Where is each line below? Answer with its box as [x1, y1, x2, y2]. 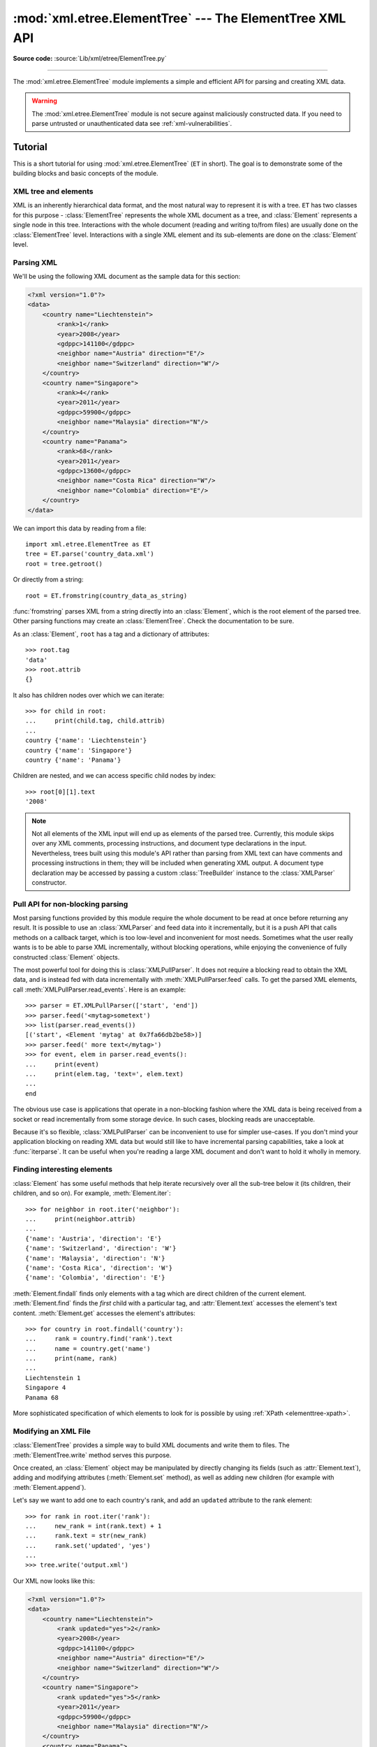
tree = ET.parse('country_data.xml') [25, 550, 155, 558]
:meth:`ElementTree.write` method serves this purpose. [13, 1451, 172, 1459]
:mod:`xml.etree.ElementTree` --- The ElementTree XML [13, 10, 346, 26]
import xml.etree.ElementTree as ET [25, 540, 151, 548]
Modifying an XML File [13, 1426, 91, 1436]
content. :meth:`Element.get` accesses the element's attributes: [13, 1309, 195, 1317]
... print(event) [25, 1060, 99, 1068]
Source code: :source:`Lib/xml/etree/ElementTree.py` [13, 55, 167, 63]
